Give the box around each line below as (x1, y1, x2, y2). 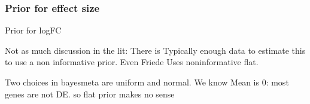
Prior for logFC (5, 24, 62, 36)
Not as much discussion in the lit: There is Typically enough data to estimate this (5, 44, 306, 56)
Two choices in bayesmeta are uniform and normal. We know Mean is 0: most (5, 76, 289, 88)
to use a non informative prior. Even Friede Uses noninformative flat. (5, 56, 259, 68)
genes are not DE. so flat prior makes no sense (5, 87, 175, 100)
